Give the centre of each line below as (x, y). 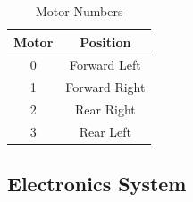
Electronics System (97, 184)
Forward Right (105, 87)
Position (105, 42)
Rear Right (105, 109)
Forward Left (105, 65)
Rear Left (105, 131)
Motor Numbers (80, 11)
